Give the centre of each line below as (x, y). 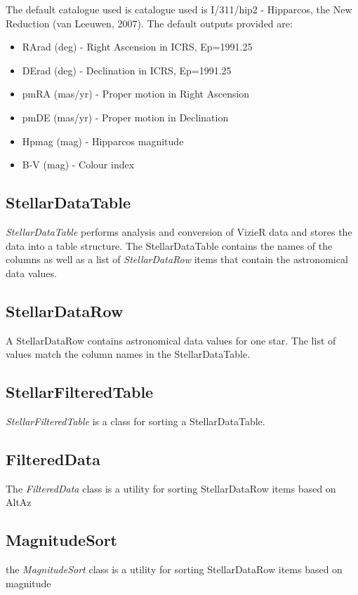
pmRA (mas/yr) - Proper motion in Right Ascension (136, 94)
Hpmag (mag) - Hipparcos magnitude (103, 141)
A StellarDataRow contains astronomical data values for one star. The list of (171, 340)
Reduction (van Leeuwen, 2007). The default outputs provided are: (149, 23)
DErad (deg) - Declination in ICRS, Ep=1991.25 (127, 70)
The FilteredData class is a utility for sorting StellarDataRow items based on (171, 488)
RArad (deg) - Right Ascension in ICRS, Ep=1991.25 (137, 47)
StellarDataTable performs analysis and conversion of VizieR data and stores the (179, 231)
